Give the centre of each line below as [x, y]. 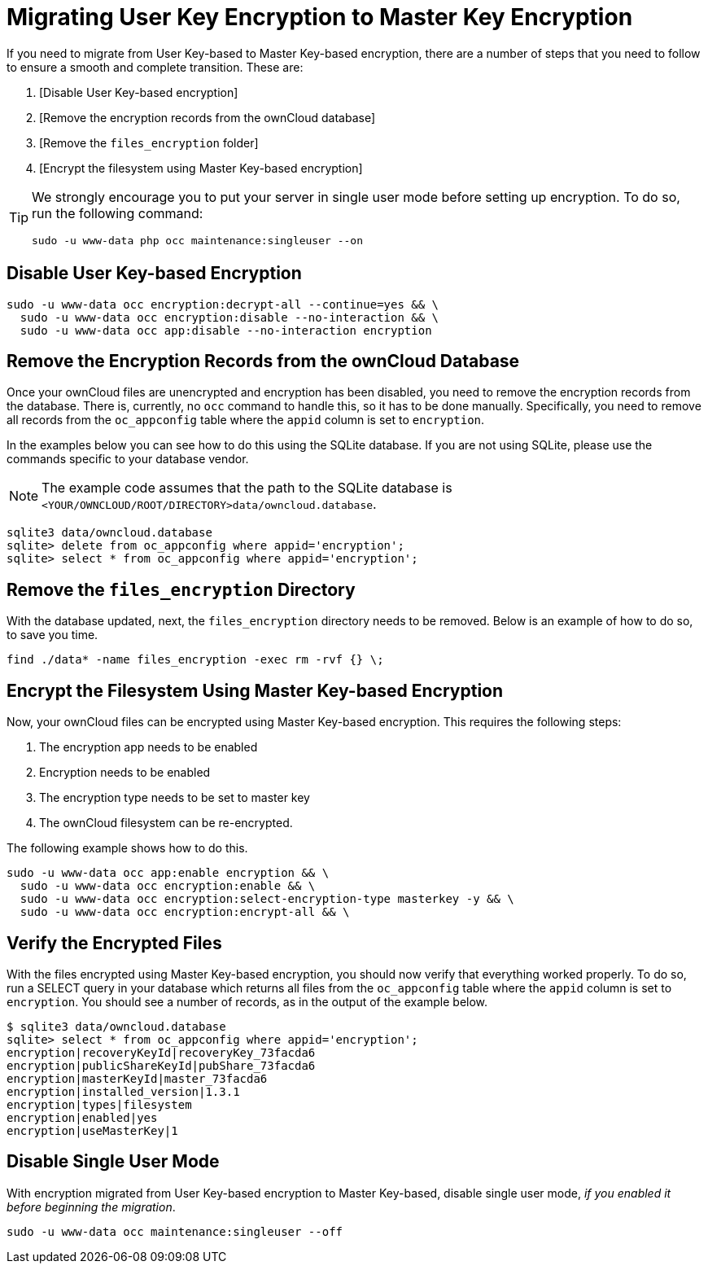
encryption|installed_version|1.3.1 [123, 1091]
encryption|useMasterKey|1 [92, 1130]
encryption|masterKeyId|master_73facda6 [137, 1078]
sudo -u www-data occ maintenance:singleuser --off [175, 1231]
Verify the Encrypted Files [114, 943]
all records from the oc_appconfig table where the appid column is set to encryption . [246, 420]
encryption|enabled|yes [82, 1117]
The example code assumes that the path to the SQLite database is [247, 488]
